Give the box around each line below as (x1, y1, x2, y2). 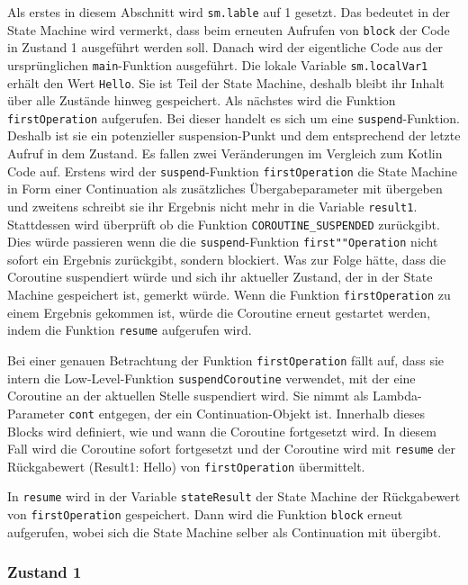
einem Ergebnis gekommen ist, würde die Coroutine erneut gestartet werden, (7, 302, 431, 321)
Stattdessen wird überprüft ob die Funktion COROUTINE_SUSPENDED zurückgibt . (7, 214, 440, 233)
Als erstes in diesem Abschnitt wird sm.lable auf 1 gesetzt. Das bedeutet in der (7, 3, 451, 21)
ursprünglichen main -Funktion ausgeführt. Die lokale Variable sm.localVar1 (7, 55, 428, 74)
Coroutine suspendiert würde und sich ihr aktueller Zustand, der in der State (7, 267, 433, 286)
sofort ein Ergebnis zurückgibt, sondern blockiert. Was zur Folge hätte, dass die (7, 249, 446, 268)
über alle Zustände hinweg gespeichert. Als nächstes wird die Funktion (7, 91, 396, 110)
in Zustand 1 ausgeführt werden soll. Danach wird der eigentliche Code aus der (7, 38, 444, 57)
